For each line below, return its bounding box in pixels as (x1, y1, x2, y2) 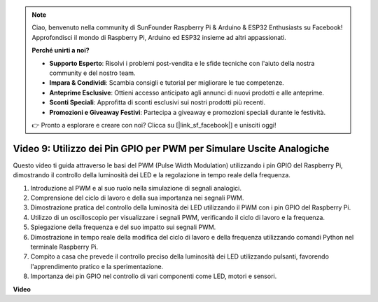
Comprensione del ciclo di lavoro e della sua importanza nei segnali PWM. (30, 193, 244, 202)
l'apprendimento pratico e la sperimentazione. (30, 262, 164, 270)
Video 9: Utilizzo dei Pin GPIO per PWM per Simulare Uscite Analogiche (13, 142, 330, 154)
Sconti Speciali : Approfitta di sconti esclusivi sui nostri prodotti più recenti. (49, 98, 266, 107)
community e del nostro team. (49, 69, 136, 77)
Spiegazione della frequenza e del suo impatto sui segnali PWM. (30, 223, 216, 231)
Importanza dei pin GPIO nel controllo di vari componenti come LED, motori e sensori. (30, 272, 277, 280)
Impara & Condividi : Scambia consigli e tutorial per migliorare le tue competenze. (49, 78, 285, 87)
